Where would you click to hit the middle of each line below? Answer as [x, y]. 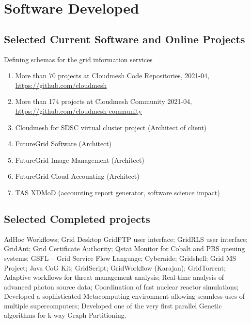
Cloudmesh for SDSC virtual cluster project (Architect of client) [111, 127]
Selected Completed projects [77, 218]
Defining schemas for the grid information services [78, 59]
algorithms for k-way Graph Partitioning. [65, 315]
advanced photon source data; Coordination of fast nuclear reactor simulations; [121, 286]
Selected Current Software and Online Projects [125, 39]
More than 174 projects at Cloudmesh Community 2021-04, [104, 101]
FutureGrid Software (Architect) [63, 144]
